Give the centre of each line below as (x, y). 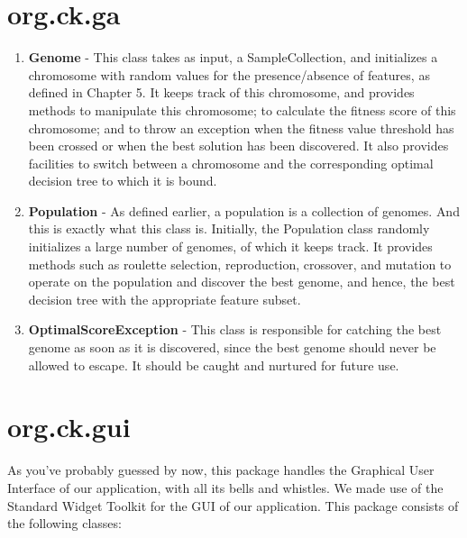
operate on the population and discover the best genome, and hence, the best (242, 282)
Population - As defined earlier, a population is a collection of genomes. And (244, 210)
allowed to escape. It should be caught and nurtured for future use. (214, 365)
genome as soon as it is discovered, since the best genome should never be (232, 347)
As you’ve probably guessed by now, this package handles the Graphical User (221, 470)
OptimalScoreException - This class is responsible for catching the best (235, 329)
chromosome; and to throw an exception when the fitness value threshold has (241, 128)
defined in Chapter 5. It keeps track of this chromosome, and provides (221, 92)
